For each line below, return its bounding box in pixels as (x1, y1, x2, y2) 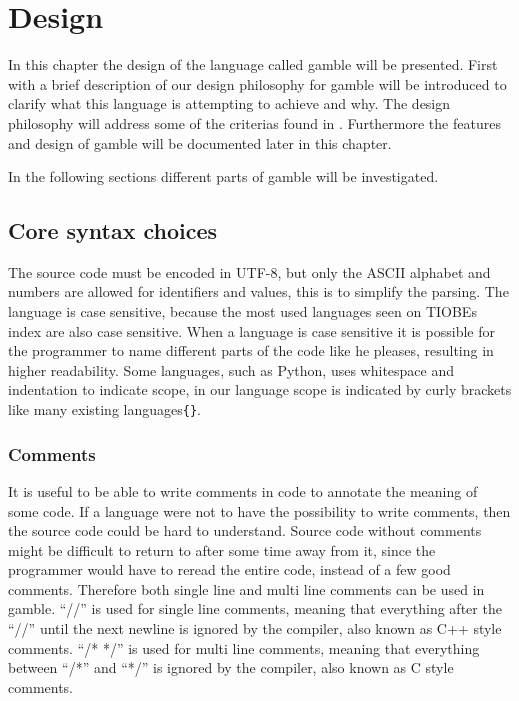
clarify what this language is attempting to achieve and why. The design (8, 93, 451, 114)
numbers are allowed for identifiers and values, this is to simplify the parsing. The (8, 281, 509, 302)
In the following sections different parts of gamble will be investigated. (8, 166, 439, 187)
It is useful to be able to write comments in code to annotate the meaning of (8, 480, 478, 501)
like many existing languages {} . (8, 399, 201, 420)
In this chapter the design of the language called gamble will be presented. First (8, 54, 498, 75)
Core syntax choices (8, 215, 218, 246)
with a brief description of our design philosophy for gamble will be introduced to (8, 73, 507, 94)
